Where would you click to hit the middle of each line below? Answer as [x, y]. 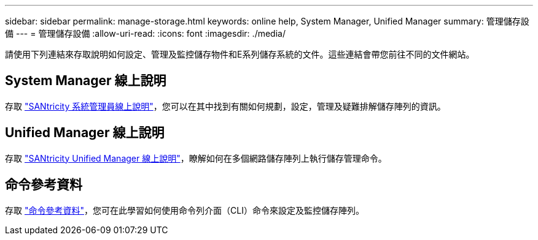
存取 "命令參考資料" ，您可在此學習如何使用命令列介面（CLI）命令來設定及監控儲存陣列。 [185, 210]
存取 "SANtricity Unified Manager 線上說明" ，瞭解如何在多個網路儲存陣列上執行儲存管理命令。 [196, 158]
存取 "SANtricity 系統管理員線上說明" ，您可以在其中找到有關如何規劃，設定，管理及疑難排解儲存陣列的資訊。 [225, 106]
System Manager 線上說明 [86, 81]
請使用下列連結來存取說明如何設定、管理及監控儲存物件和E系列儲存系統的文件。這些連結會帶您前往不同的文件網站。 [240, 54]
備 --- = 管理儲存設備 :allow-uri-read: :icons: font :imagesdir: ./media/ [145, 33]
